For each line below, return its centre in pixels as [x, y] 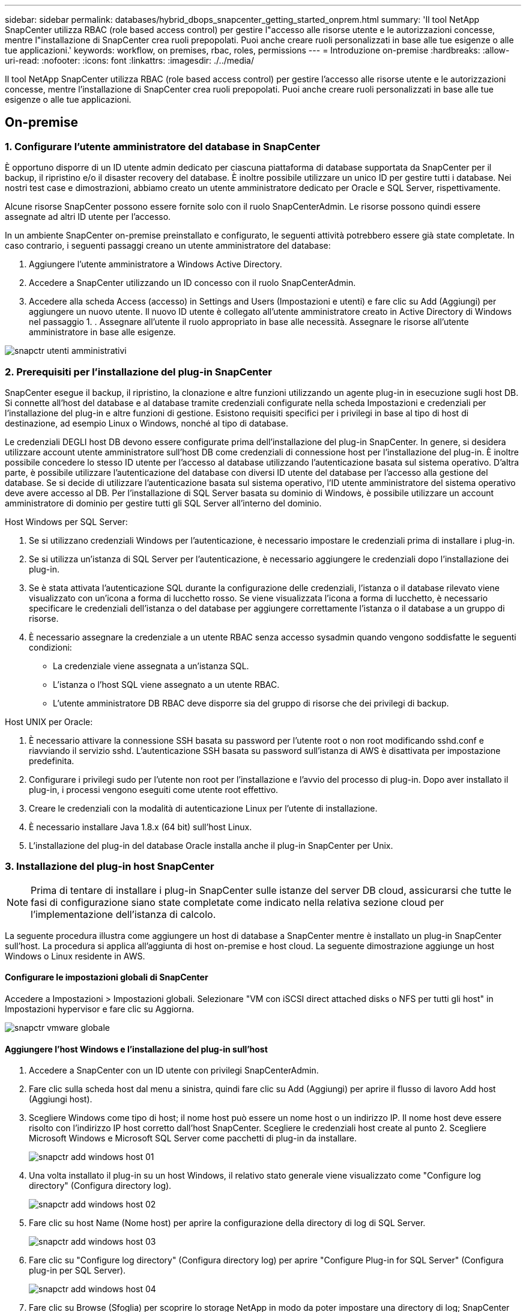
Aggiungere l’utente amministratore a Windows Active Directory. [156, 264]
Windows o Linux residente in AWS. [75, 956]
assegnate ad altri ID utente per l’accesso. [88, 217]
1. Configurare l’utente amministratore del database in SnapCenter [163, 146]
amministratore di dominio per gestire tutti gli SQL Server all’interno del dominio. [163, 503]
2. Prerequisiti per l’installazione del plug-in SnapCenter [138, 372]
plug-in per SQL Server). [77, 1271]
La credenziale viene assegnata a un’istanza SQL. [151, 666]
